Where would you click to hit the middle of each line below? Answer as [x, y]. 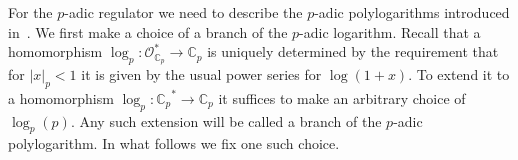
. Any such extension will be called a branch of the [226, 120]
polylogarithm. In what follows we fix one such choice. [174, 143]
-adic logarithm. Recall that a [390, 31]
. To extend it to [459, 74]
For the [30, 12]
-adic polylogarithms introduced [412, 12]
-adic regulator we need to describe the [183, 12]
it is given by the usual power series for [201, 74]
